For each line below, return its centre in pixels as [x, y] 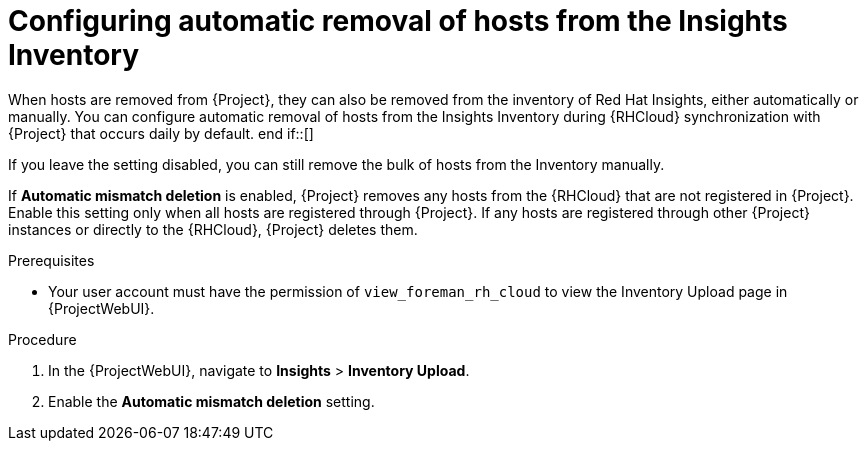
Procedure [42, 339]
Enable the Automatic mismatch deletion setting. [211, 401]
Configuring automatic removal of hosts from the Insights [398, 21]
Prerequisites [51, 260]
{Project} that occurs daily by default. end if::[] [161, 133]
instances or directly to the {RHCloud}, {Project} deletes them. [213, 229]
